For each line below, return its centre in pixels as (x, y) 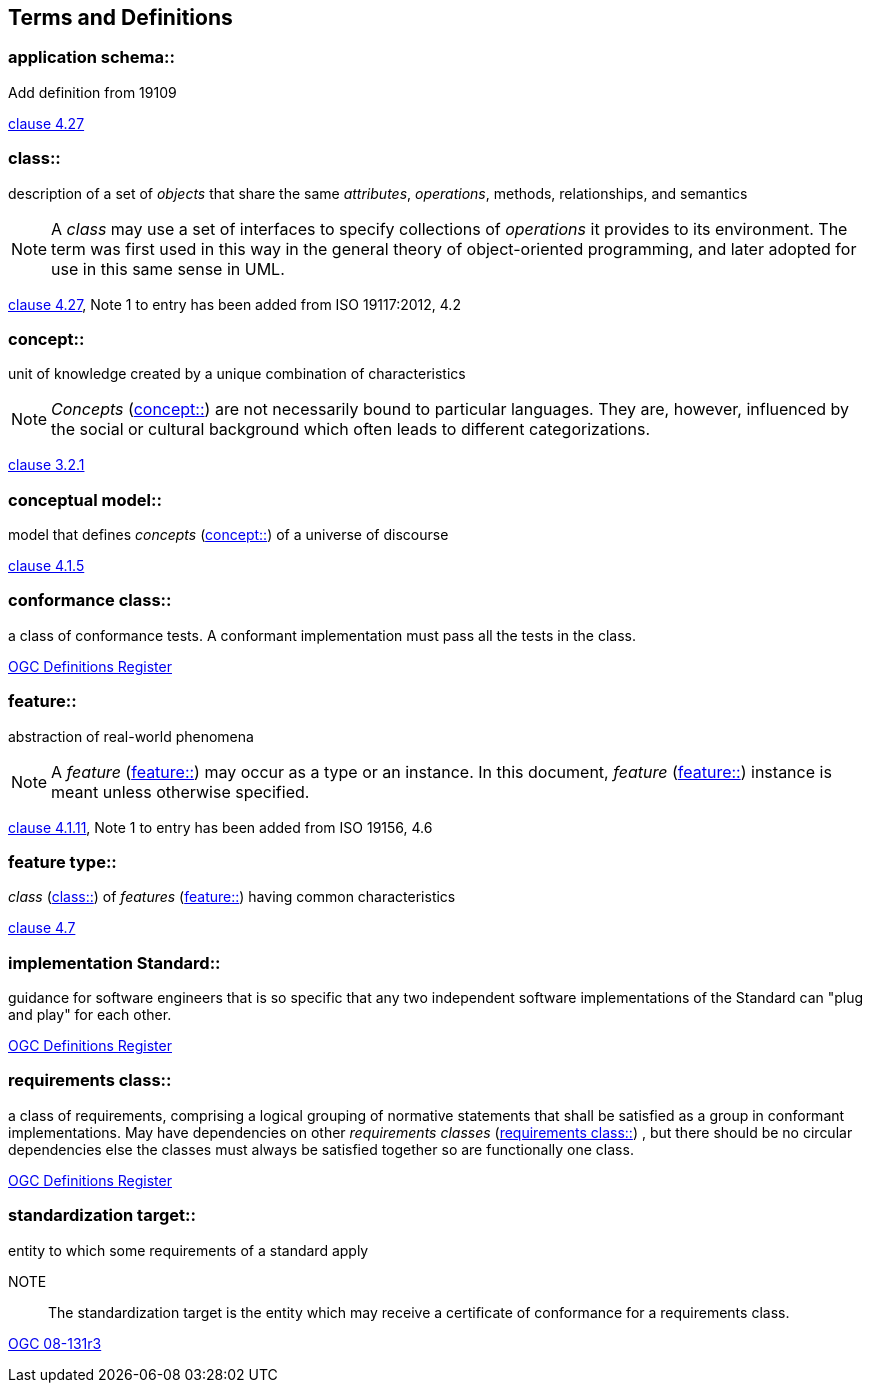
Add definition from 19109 (92, 92)
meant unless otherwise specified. (180, 791)
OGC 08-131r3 (55, 1343)
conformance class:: (90, 600)
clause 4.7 (42, 928)
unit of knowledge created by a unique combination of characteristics (237, 374)
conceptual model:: (85, 499)
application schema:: (91, 57)
